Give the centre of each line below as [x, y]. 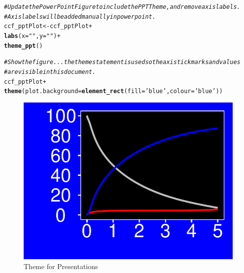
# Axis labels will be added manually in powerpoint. [80, 17]
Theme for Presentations [61, 266]
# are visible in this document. [50, 72]
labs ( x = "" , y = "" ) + [32, 36]
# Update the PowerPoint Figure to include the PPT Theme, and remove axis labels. [122, 7]
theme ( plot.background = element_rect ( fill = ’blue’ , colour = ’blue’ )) [113, 91]
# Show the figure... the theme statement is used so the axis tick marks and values [122, 62]
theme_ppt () [23, 46]
